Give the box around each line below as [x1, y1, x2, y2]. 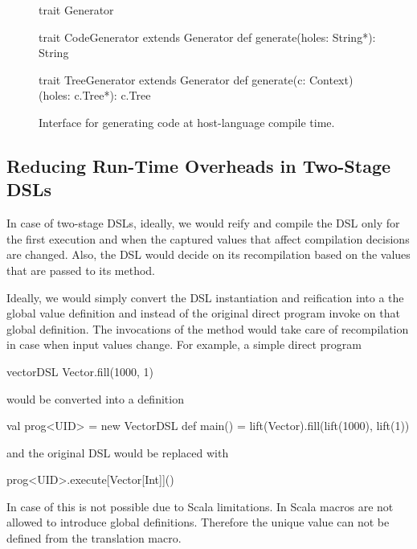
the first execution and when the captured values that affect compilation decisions [6, 230, 410, 247]
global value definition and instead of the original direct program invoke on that [6, 305, 400, 322]
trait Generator [39, 2, 114, 18]
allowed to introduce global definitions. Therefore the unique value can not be [6, 514, 390, 531]
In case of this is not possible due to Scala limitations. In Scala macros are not [6, 498, 394, 514]
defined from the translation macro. [6, 530, 182, 547]
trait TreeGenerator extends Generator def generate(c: [39, 71, 306, 88]
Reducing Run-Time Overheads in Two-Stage [6, 153, 391, 178]
